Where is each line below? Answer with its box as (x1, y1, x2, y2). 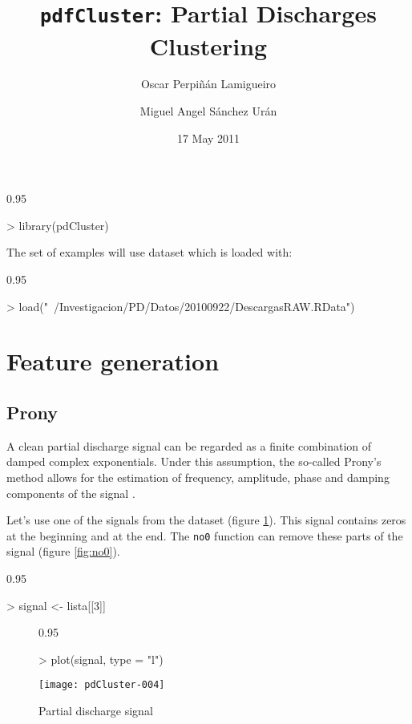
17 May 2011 (176, 129, 240, 146)
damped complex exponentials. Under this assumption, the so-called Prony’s (6, 453, 382, 470)
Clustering (149, 29, 268, 62)
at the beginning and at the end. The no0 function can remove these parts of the (6, 527, 403, 544)
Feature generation (6, 345, 220, 378)
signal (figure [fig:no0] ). (6, 543, 120, 560)
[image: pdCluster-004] (38, 679, 165, 691)
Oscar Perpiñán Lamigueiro (140, 75, 277, 92)
